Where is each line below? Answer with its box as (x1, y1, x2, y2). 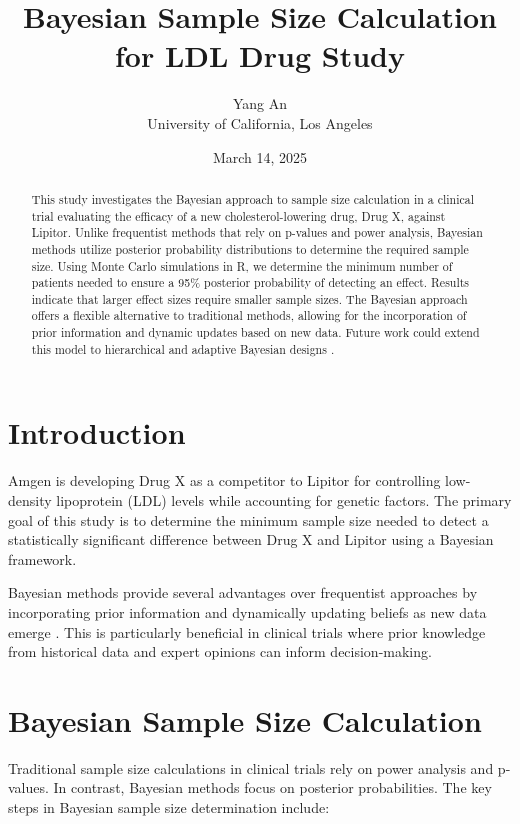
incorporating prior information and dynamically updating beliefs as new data (8, 601, 487, 622)
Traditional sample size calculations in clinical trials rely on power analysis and (8, 757, 494, 778)
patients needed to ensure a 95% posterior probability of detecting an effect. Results (31, 274, 470, 291)
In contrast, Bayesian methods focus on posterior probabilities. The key (53, 777, 492, 798)
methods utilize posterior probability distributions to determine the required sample (31, 240, 469, 257)
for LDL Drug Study (115, 35, 405, 76)
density (8, 489, 52, 510)
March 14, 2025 (212, 146, 308, 167)
